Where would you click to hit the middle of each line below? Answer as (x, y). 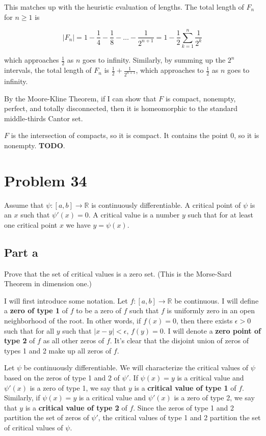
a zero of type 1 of (36, 310)
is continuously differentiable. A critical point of (166, 205)
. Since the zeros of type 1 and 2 (183, 407)
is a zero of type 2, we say (214, 398)
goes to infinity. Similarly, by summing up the (154, 60)
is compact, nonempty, (201, 98)
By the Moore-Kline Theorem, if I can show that (80, 98)
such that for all (29, 330)
